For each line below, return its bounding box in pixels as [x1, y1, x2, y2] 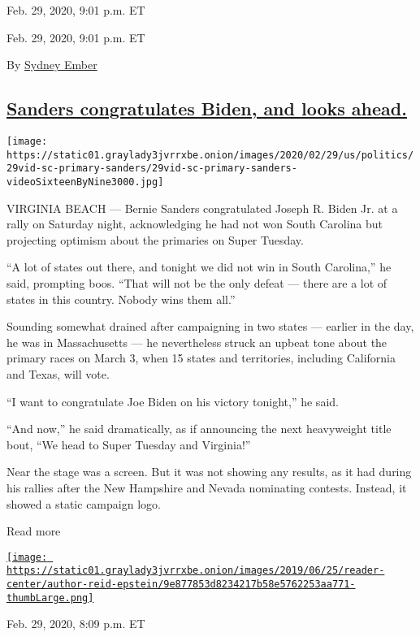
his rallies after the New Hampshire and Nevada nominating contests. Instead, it [6, 479, 407, 496]
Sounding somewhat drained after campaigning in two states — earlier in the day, [6, 318, 414, 335]
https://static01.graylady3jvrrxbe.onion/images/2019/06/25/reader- [6, 565, 385, 577]
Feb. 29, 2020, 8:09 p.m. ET [6, 615, 145, 632]
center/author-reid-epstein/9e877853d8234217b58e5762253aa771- [6, 578, 356, 591]
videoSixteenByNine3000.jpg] [6, 175, 164, 188]
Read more [6, 522, 61, 539]
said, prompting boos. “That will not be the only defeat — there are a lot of [6, 274, 388, 291]
